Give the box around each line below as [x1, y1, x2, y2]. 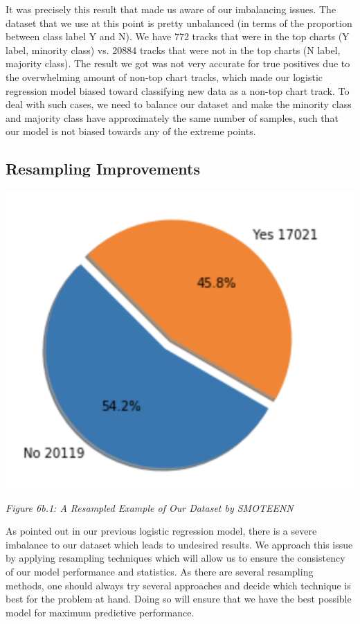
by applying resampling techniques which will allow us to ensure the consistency [6, 551, 345, 565]
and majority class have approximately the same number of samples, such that [6, 110, 339, 125]
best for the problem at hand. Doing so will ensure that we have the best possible [6, 591, 352, 606]
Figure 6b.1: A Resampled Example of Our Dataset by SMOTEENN [6, 500, 294, 515]
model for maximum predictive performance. [6, 605, 195, 619]
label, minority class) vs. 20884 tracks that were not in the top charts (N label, [6, 42, 341, 57]
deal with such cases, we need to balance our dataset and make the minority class [6, 97, 352, 112]
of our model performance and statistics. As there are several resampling [6, 564, 314, 578]
